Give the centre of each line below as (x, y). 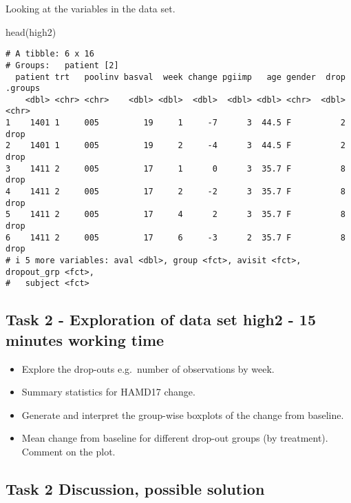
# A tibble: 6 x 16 (50, 54)
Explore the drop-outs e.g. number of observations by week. (148, 368)
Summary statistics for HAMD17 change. (108, 392)
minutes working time (85, 339)
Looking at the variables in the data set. (91, 8)
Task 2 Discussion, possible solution (135, 488)
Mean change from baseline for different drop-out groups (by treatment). (175, 438)
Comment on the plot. (68, 451)
